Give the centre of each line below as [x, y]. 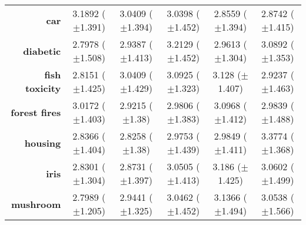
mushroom [36, 204]
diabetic [42, 51]
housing [43, 143]
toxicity [43, 88]
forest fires [36, 112]
